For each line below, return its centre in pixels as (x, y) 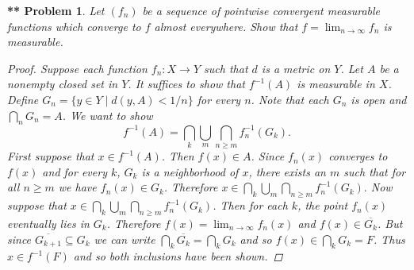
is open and (379, 99)
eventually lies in (48, 223)
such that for (375, 171)
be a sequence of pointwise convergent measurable (261, 10)
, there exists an (287, 171)
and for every (75, 171)
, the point (323, 205)
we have (77, 187)
